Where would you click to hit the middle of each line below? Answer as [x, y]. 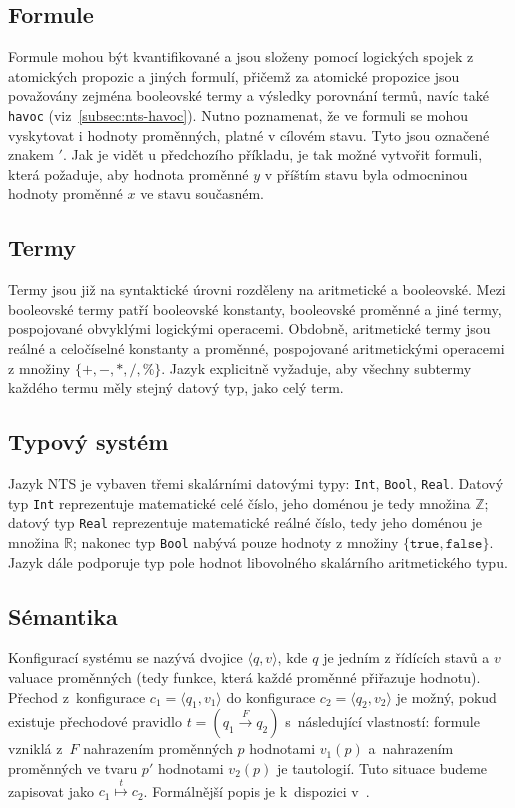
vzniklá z [35, 748]
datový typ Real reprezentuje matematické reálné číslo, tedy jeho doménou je [245, 522]
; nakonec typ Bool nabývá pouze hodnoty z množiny [235, 541]
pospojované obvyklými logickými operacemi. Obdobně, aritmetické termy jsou [249, 328]
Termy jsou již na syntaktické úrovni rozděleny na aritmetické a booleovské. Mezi [257, 289]
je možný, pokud [446, 696]
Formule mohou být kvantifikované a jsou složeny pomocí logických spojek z [241, 56]
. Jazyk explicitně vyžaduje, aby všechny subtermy [316, 367]
